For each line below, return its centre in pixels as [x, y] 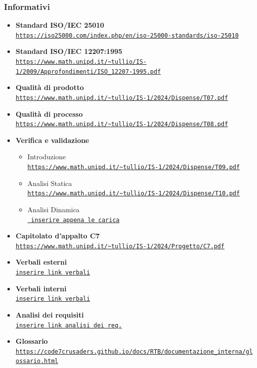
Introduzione [47, 157]
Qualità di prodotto [50, 87]
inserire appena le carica [75, 220]
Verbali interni [41, 288]
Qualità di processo [49, 114]
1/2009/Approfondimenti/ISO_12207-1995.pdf [88, 71]
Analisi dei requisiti [50, 314]
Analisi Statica [50, 183]
